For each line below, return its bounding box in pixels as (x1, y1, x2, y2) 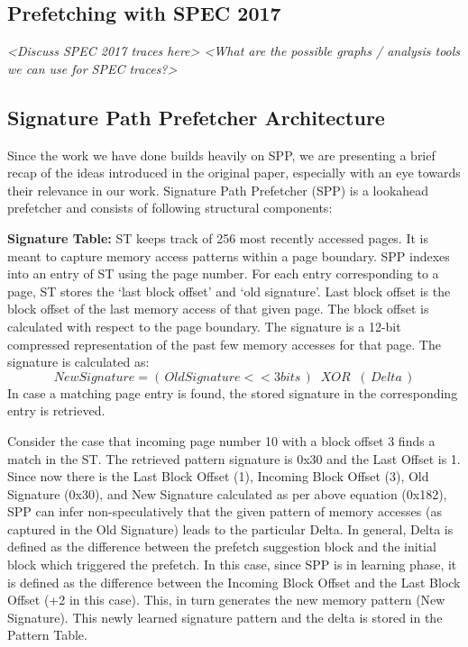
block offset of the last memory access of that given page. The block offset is (7, 299, 429, 318)
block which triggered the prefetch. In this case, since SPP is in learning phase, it (7, 555, 457, 574)
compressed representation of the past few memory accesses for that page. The (7, 334, 441, 353)
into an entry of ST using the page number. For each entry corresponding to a (7, 264, 439, 283)
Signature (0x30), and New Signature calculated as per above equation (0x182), (7, 484, 447, 503)
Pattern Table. (7, 625, 87, 644)
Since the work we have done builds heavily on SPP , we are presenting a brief (7, 145, 436, 164)
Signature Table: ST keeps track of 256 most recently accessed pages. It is (7, 228, 428, 247)
